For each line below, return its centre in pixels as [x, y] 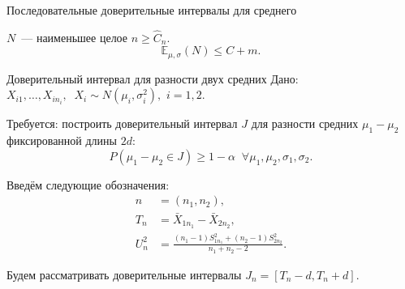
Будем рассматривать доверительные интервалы [124, 274]
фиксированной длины [62, 140]
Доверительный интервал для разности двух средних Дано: [153, 78]
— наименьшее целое [75, 37]
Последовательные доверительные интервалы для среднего [152, 10]
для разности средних [305, 123]
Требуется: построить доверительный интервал [122, 123]
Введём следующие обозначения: [88, 184]
